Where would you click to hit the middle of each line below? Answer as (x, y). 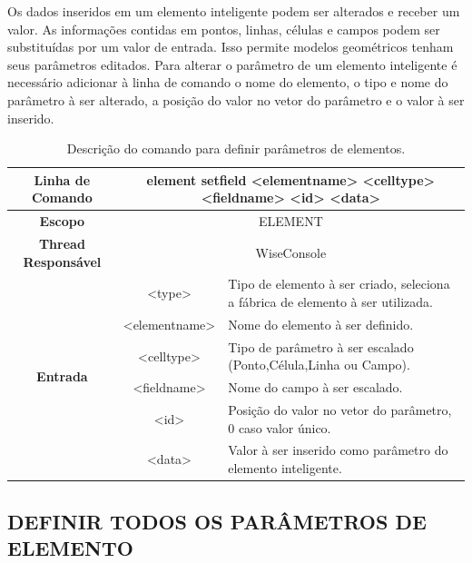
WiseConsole (291, 252)
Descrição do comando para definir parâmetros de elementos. (236, 148)
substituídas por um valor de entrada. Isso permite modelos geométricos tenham (231, 47)
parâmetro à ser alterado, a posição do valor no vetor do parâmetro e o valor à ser (236, 99)
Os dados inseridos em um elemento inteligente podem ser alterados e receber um (234, 11)
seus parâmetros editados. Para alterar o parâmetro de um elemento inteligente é (232, 64)
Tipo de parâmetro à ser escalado (321, 346)
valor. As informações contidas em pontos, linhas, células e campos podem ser (224, 29)
